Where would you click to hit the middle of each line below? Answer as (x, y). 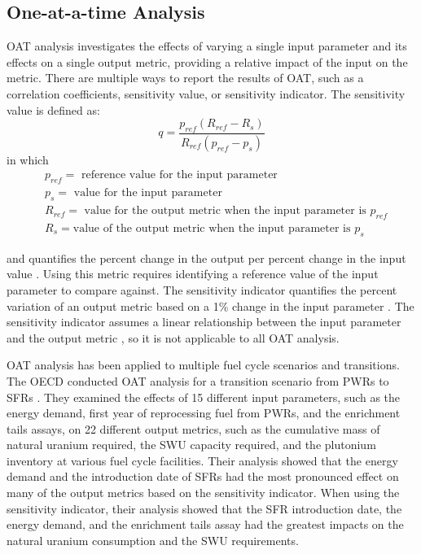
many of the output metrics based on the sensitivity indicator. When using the (203, 493)
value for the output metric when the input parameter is (225, 211)
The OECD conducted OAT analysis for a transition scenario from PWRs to (198, 380)
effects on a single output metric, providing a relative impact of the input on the (207, 61)
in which (28, 159)
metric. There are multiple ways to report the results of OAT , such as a (185, 78)
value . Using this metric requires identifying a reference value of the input (193, 274)
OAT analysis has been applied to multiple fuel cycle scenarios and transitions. (203, 365)
